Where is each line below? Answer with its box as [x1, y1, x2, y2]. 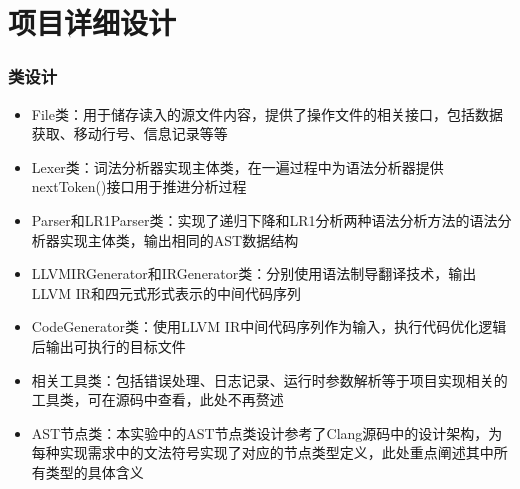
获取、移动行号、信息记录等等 [31, 123, 228, 144]
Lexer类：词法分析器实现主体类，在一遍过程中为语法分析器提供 [31, 156, 444, 177]
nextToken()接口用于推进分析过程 [31, 176, 247, 197]
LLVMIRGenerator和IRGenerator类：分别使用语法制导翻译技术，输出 [31, 263, 477, 284]
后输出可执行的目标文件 [31, 335, 186, 356]
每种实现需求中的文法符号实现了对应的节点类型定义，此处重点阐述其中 [31, 442, 494, 463]
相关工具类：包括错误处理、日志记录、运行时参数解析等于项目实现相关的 [31, 369, 508, 390]
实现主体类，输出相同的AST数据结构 [59, 229, 299, 250]
